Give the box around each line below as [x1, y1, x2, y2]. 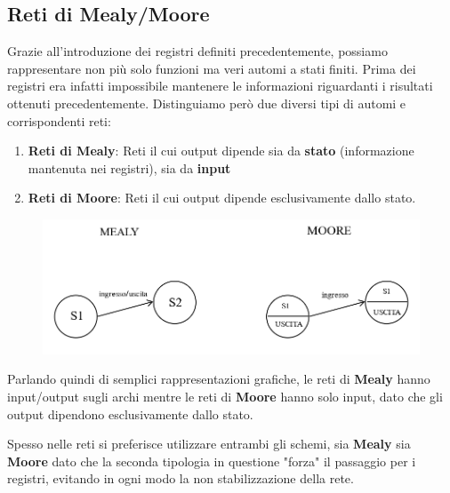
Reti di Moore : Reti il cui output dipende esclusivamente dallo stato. [28, 188, 416, 207]
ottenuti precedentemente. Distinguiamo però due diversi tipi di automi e [7, 93, 406, 112]
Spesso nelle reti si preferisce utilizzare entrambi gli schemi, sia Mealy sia [7, 434, 411, 453]
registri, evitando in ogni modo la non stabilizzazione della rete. [7, 469, 354, 488]
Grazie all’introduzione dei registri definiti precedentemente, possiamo [7, 42, 388, 60]
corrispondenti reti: [7, 111, 111, 130]
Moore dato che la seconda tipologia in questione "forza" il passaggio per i [7, 451, 416, 470]
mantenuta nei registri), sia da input [28, 158, 231, 177]
